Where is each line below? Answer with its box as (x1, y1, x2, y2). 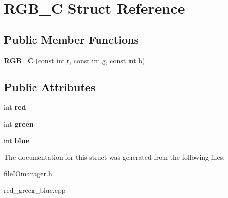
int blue (4, 135, 30, 145)
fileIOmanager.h (4, 168, 52, 178)
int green (4, 118, 33, 129)
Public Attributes (4, 79, 96, 94)
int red (4, 102, 26, 112)
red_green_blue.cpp (4, 185, 65, 195)
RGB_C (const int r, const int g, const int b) (4, 55, 145, 65)
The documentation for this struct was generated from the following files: (4, 152, 225, 162)
